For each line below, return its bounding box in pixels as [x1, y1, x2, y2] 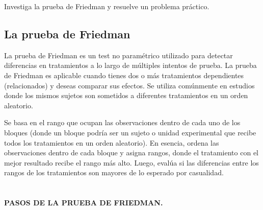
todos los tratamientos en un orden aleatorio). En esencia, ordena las [4, 137, 219, 148]
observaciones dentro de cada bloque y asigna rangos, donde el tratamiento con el [4, 147, 258, 158]
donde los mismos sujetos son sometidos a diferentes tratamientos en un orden [4, 90, 248, 101]
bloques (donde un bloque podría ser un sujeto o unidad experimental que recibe [4, 127, 256, 137]
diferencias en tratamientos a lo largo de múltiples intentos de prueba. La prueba [4, 60, 257, 71]
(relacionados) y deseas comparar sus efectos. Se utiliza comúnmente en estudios [4, 80, 255, 90]
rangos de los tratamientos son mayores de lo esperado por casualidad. [4, 167, 224, 178]
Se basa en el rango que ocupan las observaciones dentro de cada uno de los [4, 117, 241, 128]
